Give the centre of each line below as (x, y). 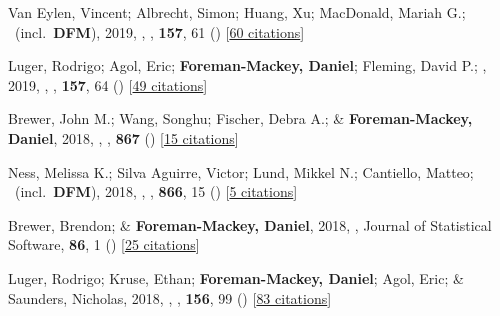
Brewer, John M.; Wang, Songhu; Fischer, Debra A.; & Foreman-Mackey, (240, 118)
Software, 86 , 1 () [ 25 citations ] (104, 244)
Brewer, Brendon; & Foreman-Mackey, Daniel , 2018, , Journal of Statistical (250, 224)
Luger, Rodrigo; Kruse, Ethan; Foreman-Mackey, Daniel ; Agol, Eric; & (236, 277)
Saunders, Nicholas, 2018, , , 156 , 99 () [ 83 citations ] (170, 297)
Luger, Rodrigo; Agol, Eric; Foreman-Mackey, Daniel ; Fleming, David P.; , (247, 65)
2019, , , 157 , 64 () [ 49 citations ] (108, 84)
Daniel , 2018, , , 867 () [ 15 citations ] (123, 137)
